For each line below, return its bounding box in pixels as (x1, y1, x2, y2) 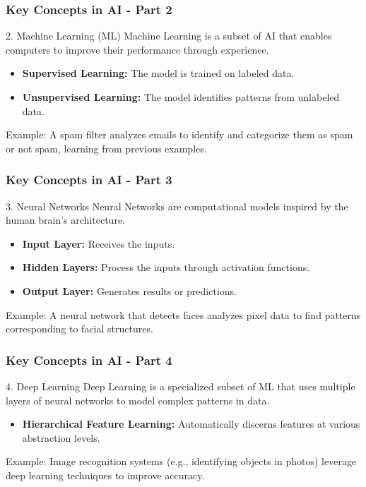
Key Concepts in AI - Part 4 (6, 351, 172, 368)
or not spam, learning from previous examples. (6, 140, 207, 155)
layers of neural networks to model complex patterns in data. (6, 392, 270, 407)
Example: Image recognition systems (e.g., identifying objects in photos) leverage (6, 454, 357, 469)
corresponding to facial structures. (6, 321, 153, 336)
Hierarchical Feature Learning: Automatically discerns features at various (22, 416, 360, 431)
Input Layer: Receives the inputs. (22, 236, 175, 251)
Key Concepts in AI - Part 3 (6, 171, 172, 188)
